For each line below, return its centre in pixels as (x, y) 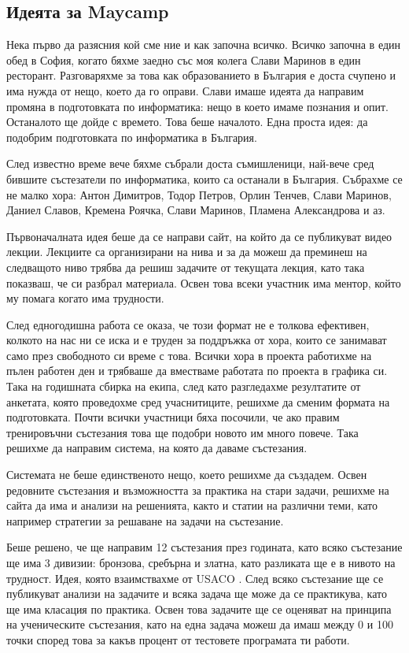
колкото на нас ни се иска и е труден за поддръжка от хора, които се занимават (197, 340)
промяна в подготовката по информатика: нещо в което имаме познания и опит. (197, 106)
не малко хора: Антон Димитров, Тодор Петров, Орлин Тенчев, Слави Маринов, (199, 194)
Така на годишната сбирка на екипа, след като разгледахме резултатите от (184, 386)
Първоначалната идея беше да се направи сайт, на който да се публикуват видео (199, 236)
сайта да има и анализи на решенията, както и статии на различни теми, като (192, 505)
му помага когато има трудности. (85, 298)
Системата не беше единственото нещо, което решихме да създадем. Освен (187, 475)
